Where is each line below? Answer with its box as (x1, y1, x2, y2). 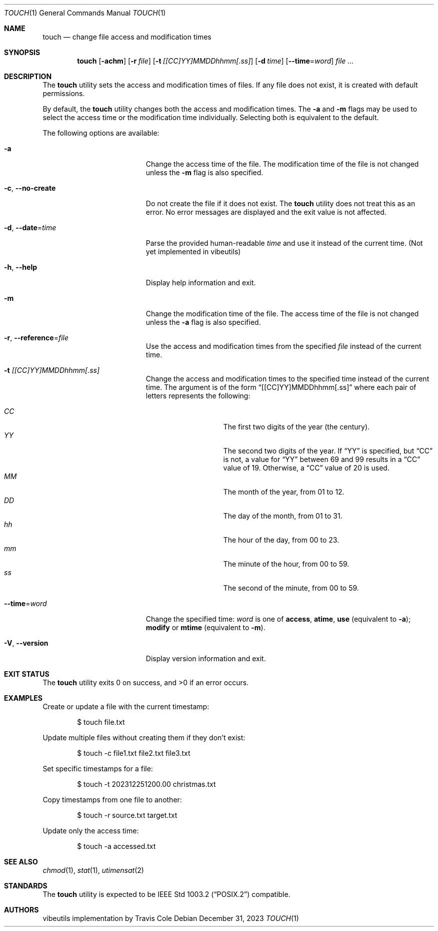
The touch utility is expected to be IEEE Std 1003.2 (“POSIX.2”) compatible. (42, 890, 290, 898)
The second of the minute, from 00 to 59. (223, 584, 359, 592)
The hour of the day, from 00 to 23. (223, 536, 339, 544)
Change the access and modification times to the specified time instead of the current (145, 374, 429, 383)
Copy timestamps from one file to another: (42, 795, 182, 804)
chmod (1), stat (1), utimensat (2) (42, 866, 144, 874)
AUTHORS (4, 905, 39, 914)
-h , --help (4, 263, 37, 271)
